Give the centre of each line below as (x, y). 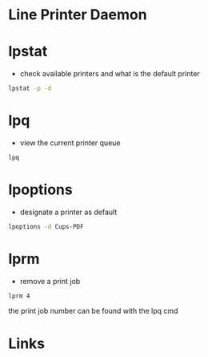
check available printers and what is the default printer (110, 74)
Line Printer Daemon (78, 15)
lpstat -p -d (30, 89)
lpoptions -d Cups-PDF (46, 226)
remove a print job (50, 281)
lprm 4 (19, 296)
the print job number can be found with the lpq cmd (93, 311)
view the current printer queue (70, 143)
